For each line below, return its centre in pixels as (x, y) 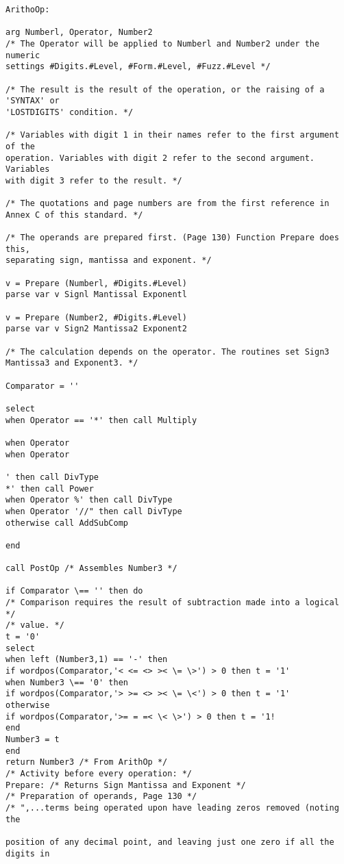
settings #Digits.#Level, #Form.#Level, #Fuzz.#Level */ (138, 67)
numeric (23, 55)
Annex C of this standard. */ (74, 215)
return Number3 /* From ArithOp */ (87, 762)
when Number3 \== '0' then (67, 682)
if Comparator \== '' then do (74, 591)
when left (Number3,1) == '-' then (87, 660)
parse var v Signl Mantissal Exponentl (96, 295)
